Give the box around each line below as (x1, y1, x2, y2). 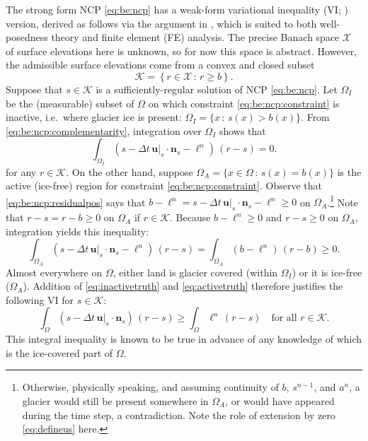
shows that (219, 123, 266, 138)
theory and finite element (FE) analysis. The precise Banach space (51, 30, 340, 45)
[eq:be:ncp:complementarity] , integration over (6, 123, 202, 138)
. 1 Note (327, 192, 358, 209)
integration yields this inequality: (6, 223, 149, 238)
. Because (170, 210, 211, 225)
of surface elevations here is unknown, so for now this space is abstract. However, (6, 43, 357, 58)
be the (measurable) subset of (6, 95, 134, 110)
